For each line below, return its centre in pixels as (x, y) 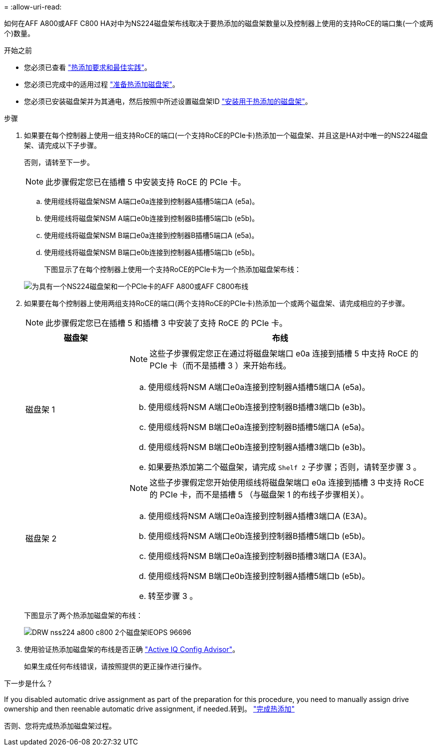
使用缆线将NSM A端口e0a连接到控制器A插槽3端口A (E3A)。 (260, 516)
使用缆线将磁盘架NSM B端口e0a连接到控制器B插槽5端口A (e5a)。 (151, 235)
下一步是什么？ (28, 683)
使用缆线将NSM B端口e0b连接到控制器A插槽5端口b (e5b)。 (259, 576)
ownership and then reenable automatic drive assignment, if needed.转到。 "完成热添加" (149, 709)
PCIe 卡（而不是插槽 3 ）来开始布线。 (220, 365)
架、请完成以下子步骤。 (62, 145)
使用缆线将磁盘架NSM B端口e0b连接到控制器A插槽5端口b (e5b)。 (152, 252)
